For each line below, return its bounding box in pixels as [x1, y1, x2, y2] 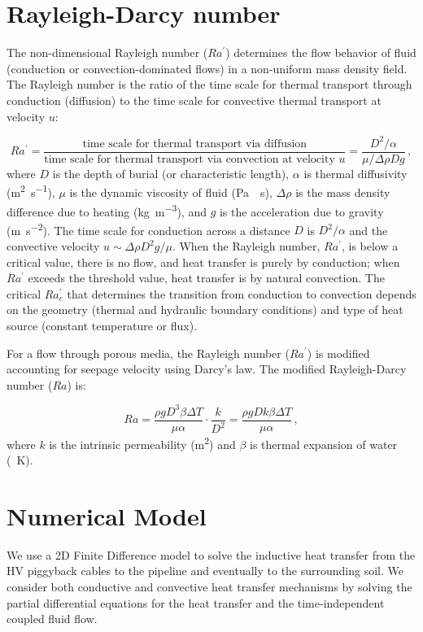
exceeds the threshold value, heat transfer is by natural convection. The [28, 269, 385, 286]
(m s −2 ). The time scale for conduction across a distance [7, 219, 290, 238]
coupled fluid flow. [7, 610, 98, 627]
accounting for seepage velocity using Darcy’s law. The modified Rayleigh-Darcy [7, 360, 407, 377]
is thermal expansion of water [250, 435, 398, 452]
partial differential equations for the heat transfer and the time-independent [7, 594, 385, 611]
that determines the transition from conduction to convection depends [67, 285, 416, 302]
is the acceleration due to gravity [219, 203, 384, 220]
